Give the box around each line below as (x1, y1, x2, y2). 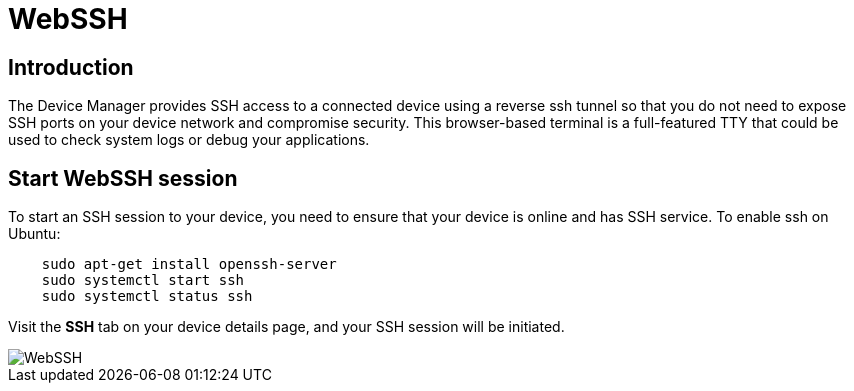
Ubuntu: (8, 225, 61, 243)
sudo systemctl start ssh (41, 272, 245, 289)
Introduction (8, 54, 134, 80)
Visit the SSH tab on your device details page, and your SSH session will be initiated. (8, 318, 565, 336)
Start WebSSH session (8, 165, 238, 191)
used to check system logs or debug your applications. (8, 131, 370, 149)
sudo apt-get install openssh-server (41, 256, 337, 273)
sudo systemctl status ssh (41, 288, 253, 305)
